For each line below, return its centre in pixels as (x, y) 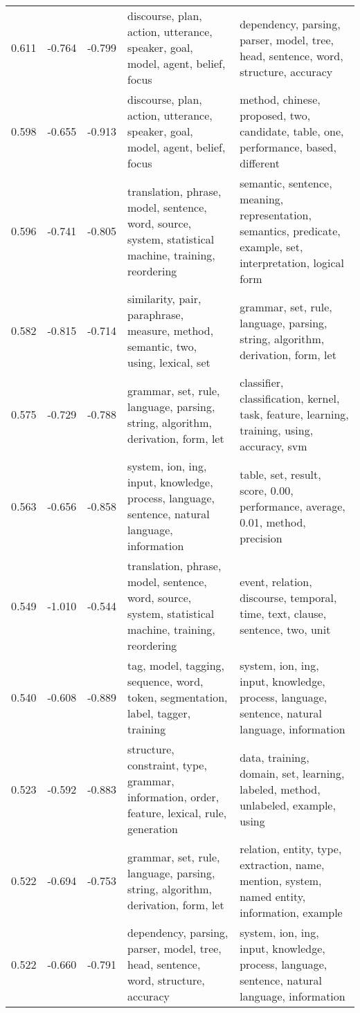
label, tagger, (159, 713)
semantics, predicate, (290, 231)
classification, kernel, (290, 398)
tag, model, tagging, (176, 665)
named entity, (273, 896)
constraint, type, (167, 765)
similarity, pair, (164, 299)
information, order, (173, 797)
